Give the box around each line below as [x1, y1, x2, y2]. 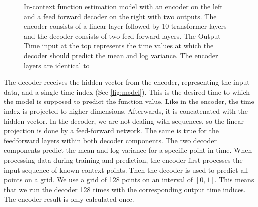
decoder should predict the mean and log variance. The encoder [24, 50, 218, 60]
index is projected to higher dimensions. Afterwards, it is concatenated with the [4, 105, 248, 116]
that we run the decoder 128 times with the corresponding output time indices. [4, 184, 246, 194]
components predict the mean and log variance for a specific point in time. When [4, 145, 252, 155]
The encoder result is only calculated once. [4, 194, 134, 204]
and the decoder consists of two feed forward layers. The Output [24, 30, 221, 41]
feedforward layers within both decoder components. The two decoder [4, 135, 217, 145]
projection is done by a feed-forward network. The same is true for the [4, 125, 219, 136]
